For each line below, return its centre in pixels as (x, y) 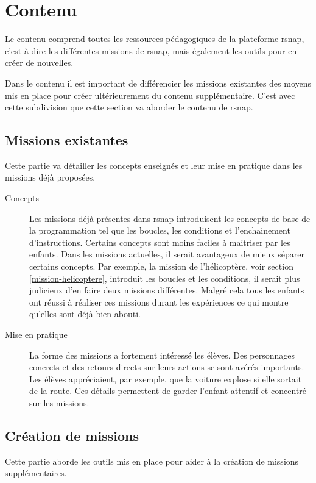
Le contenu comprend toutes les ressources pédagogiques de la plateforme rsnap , (155, 39)
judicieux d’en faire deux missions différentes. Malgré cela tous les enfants (167, 290)
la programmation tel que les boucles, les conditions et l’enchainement (160, 230)
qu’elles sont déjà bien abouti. (85, 314)
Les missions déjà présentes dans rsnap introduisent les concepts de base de (170, 218)
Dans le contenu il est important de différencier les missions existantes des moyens (158, 83)
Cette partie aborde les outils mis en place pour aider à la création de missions (152, 461)
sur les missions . (59, 402)
